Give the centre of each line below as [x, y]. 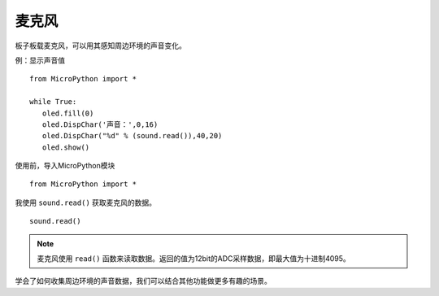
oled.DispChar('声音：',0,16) [100, 124]
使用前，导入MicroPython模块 [65, 166]
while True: [53, 102]
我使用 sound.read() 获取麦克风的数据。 [86, 202]
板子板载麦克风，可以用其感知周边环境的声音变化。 [100, 46]
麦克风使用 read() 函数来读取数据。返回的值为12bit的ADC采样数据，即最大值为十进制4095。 [194, 259]
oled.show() [66, 147]
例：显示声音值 [40, 60]
